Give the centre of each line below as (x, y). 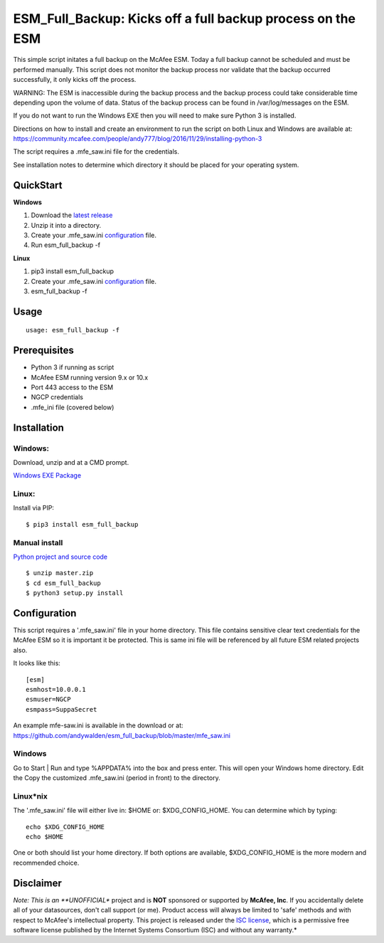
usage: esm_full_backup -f (73, 330)
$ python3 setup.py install (75, 593)
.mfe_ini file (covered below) (73, 407)
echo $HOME (45, 837)
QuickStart (38, 185)
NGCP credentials (57, 397)
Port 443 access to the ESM (72, 387)
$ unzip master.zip (60, 573)
